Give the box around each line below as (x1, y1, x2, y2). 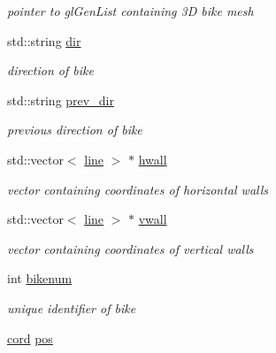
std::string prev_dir (7, 90, 114, 109)
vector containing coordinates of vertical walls (7, 239, 254, 257)
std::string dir (7, 31, 81, 50)
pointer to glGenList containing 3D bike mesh (7, 2, 254, 19)
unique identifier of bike (7, 298, 136, 317)
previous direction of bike (7, 120, 142, 139)
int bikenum (7, 269, 73, 288)
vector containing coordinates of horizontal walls (7, 180, 269, 198)
